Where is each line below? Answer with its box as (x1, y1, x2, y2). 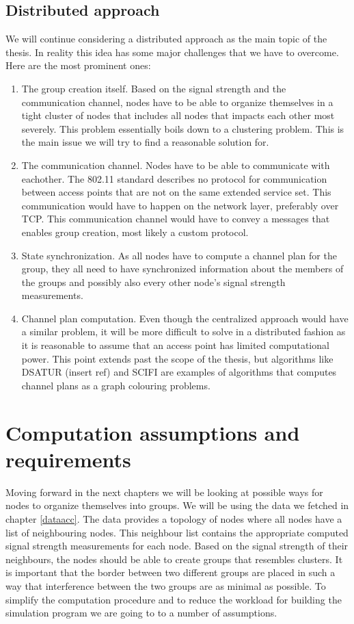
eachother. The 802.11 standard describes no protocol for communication (21, 171, 327, 185)
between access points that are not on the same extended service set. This (21, 185, 331, 199)
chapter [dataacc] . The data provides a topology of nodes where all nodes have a (5, 511, 342, 525)
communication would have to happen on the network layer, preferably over (21, 198, 339, 212)
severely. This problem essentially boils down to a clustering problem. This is (21, 121, 344, 135)
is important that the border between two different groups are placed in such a (5, 565, 336, 580)
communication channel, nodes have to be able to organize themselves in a (21, 94, 333, 109)
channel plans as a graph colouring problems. (21, 378, 210, 392)
